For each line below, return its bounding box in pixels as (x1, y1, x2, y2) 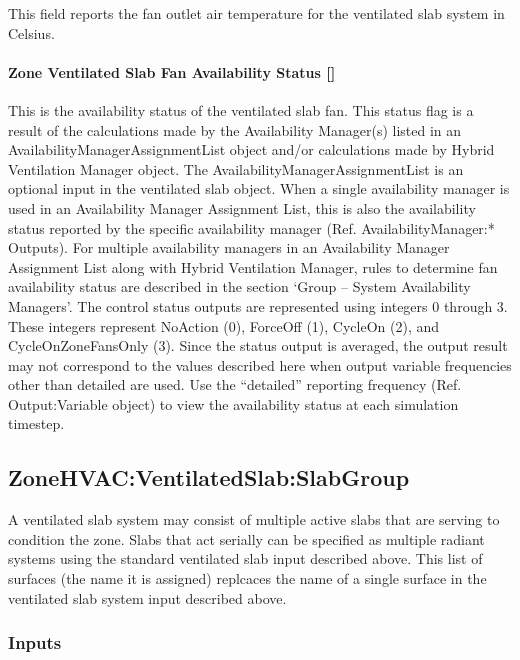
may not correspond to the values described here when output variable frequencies (8, 354, 512, 375)
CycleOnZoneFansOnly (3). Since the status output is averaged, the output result (8, 335, 508, 356)
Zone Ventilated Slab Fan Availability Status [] (8, 61, 336, 82)
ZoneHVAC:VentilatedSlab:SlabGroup (8, 462, 410, 493)
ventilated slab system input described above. (8, 587, 287, 608)
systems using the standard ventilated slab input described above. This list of (8, 548, 483, 569)
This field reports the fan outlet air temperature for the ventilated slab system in (8, 3, 505, 23)
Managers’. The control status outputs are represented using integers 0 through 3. (8, 295, 508, 316)
